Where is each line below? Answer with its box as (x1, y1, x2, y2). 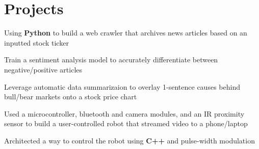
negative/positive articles (4, 64, 83, 74)
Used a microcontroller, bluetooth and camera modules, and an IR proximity (4, 108, 245, 119)
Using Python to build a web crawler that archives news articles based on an (4, 27, 247, 38)
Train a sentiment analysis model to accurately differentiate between (4, 54, 218, 65)
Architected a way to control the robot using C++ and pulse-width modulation (4, 135, 255, 145)
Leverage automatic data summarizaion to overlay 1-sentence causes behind (4, 81, 240, 92)
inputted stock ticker (4, 37, 69, 48)
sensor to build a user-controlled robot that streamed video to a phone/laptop (4, 118, 248, 129)
